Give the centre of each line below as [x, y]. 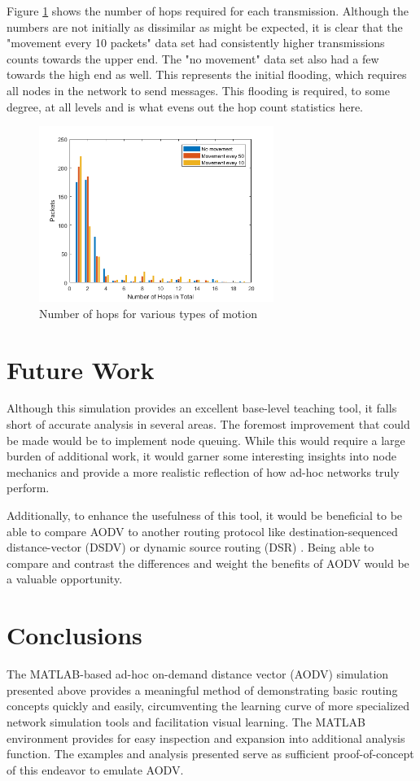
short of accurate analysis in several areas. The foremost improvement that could [208, 424]
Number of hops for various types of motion [148, 313]
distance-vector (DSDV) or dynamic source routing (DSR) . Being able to [190, 547]
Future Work [81, 369]
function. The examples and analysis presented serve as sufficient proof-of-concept [210, 754]
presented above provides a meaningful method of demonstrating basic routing [202, 689]
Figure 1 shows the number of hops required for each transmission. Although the [208, 11]
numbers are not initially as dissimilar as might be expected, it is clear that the [205, 26]
